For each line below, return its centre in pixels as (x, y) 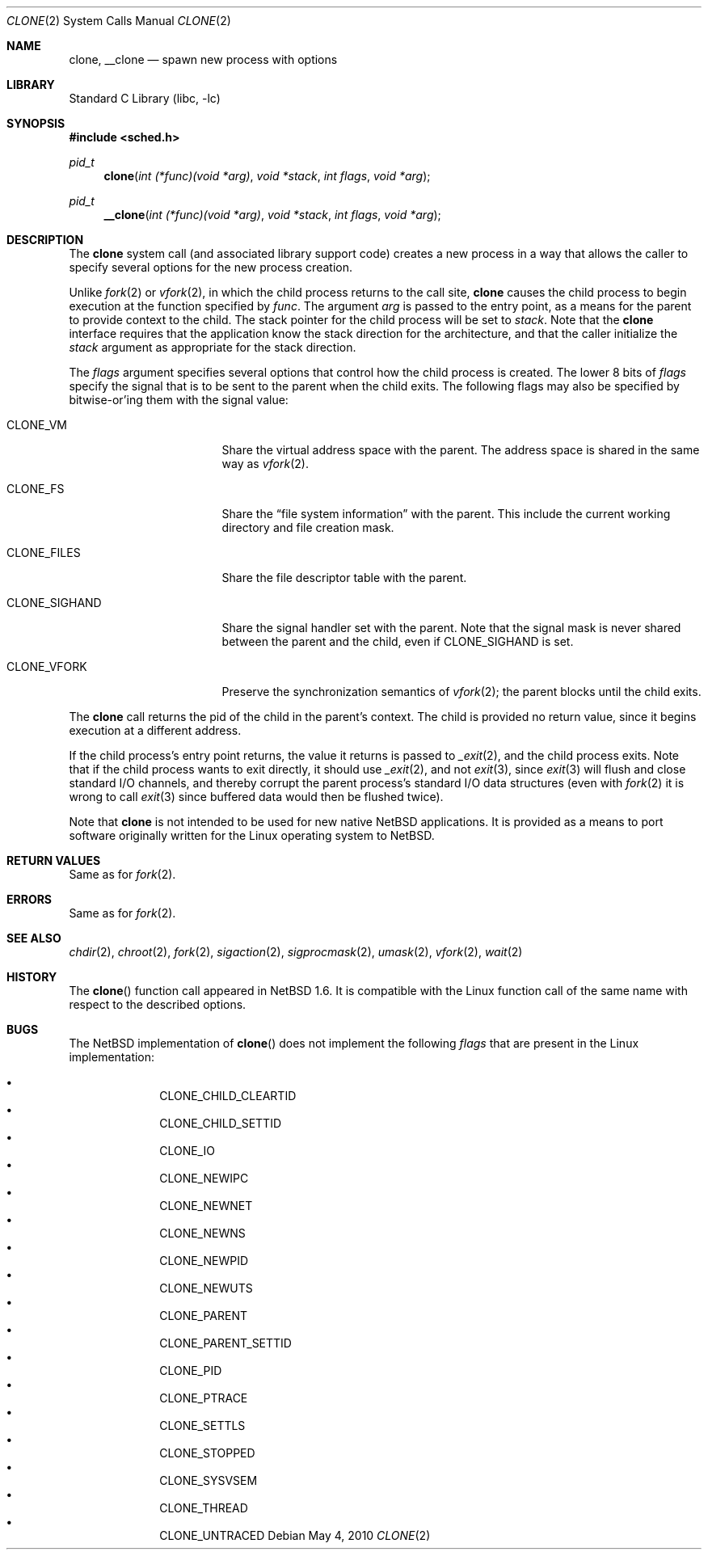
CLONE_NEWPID (204, 1261)
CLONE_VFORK (47, 666)
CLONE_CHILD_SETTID (221, 1123)
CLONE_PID (191, 1370)
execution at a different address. (155, 730)
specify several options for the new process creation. (211, 267)
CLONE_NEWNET (206, 1206)
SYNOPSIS (36, 123)
